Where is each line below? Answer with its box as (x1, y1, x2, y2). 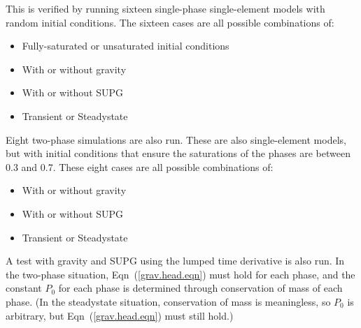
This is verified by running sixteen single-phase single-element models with (6, 1, 325, 15)
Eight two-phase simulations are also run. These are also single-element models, (6, 132, 346, 147)
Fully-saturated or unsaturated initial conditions (22, 38, 229, 53)
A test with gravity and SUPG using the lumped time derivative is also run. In (6, 253, 345, 268)
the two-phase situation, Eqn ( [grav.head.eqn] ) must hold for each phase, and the (6, 267, 355, 281)
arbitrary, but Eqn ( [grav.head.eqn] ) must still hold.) (6, 308, 234, 322)
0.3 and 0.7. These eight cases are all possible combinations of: (6, 159, 274, 174)
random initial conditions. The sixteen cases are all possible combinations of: (6, 15, 334, 29)
